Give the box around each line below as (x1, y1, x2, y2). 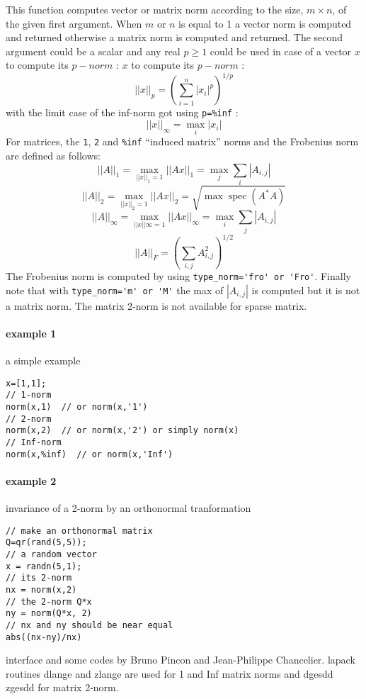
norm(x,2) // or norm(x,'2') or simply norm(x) (6, 425, 239, 436)
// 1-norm (6, 390, 52, 401)
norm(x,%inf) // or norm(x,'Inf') (6, 449, 173, 459)
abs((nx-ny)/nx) (6, 632, 82, 642)
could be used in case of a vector (210, 43, 352, 58)
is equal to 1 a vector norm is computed (178, 16, 352, 30)
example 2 (6, 473, 57, 488)
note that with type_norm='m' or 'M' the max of (6, 282, 224, 297)
